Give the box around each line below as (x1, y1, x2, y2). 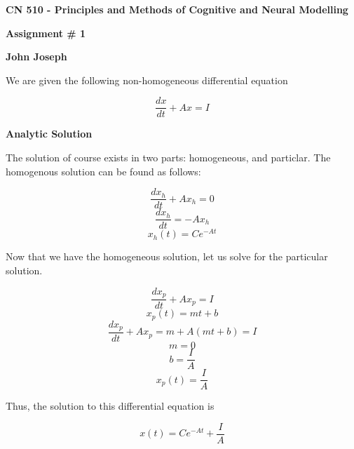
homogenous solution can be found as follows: (6, 163, 201, 178)
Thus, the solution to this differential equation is (6, 398, 215, 413)
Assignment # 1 (6, 25, 86, 40)
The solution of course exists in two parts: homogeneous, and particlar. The (6, 150, 331, 165)
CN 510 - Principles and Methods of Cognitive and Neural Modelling (6, 2, 348, 16)
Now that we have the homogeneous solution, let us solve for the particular (6, 249, 328, 264)
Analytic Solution (6, 126, 93, 141)
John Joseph (6, 49, 67, 64)
